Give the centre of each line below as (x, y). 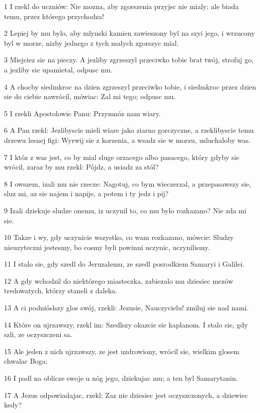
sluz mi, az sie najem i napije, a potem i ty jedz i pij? (86, 193)
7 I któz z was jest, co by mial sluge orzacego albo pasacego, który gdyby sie (122, 157)
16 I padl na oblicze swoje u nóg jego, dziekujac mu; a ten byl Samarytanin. (121, 378)
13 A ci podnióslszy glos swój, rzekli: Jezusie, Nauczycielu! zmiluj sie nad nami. (126, 308)
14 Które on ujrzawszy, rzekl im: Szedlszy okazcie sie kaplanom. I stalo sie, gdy (126, 324)
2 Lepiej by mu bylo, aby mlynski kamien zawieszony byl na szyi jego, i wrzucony (129, 33)
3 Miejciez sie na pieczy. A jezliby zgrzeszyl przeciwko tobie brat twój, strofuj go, (129, 60)
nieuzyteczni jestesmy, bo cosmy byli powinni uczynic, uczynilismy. (107, 247)
